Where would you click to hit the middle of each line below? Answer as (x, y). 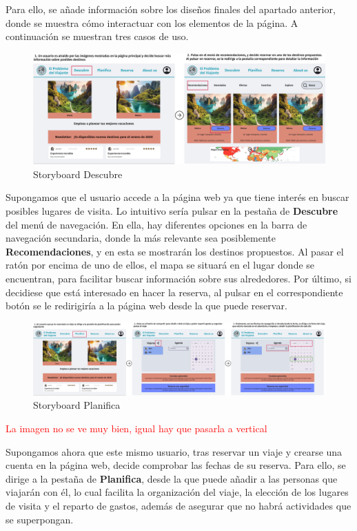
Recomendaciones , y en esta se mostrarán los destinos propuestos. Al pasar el (175, 251)
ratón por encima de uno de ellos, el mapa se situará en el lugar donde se (160, 265)
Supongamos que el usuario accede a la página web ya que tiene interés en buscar (177, 197)
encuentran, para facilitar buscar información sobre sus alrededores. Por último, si (178, 279)
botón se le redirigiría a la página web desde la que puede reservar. (146, 306)
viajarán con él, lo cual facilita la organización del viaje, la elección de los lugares (177, 492)
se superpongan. (40, 519)
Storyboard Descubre (78, 174)
